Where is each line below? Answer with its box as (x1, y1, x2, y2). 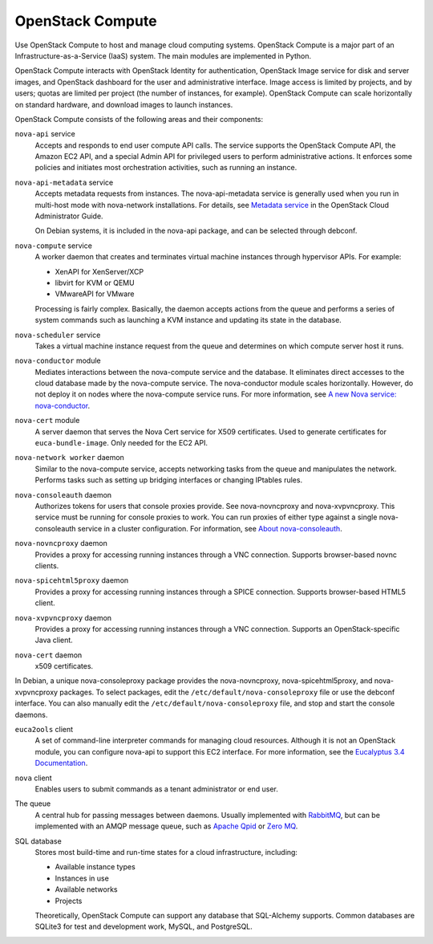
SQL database (14, 836, 62, 846)
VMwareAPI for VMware (55, 289, 135, 299)
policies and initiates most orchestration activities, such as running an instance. (34, 163, 297, 173)
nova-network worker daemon (14, 453, 124, 462)
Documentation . (34, 759, 88, 768)
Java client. (34, 635, 74, 645)
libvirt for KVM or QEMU (55, 278, 136, 287)
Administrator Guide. (34, 211, 103, 221)
